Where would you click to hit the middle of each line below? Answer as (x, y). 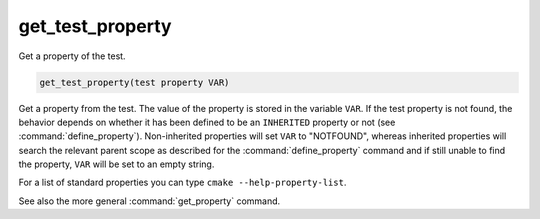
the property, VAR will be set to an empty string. (116, 164)
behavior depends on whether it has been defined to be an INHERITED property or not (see (207, 122)
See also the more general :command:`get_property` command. (149, 201)
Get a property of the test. (72, 56)
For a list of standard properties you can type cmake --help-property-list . (182, 182)
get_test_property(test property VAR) (134, 82)
